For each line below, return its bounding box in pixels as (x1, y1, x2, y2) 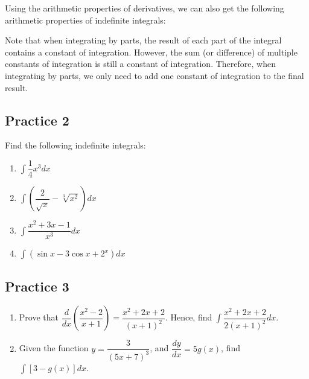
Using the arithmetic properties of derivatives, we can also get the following (5, 2, 284, 14)
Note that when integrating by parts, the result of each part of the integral (5, 34, 282, 46)
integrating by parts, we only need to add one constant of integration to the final (5, 69, 304, 81)
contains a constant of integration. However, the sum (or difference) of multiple (5, 45, 298, 58)
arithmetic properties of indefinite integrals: (5, 13, 166, 26)
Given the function (19, 342, 89, 354)
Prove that (19, 311, 59, 323)
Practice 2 (5, 110, 69, 129)
